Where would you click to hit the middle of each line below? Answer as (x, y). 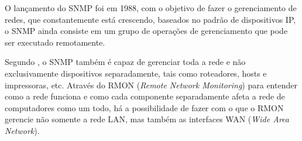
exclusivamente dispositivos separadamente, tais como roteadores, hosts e (136, 73)
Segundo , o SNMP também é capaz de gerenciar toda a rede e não (125, 62)
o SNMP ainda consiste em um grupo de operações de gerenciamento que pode (146, 31)
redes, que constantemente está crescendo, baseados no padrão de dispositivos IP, (150, 19)
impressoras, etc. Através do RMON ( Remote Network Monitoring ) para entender (151, 85)
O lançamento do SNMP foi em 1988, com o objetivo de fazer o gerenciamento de (151, 8)
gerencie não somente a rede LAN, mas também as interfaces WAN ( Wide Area (147, 119)
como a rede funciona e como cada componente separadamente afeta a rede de (145, 96)
